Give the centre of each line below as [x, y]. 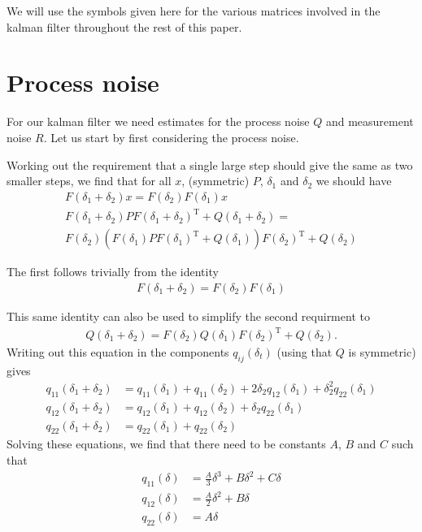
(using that [305, 352]
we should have [354, 181]
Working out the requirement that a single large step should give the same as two [210, 164]
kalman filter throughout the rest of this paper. [124, 26]
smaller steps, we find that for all [89, 181]
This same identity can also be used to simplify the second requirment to [188, 316]
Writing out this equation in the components [118, 352]
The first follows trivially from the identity [113, 272]
